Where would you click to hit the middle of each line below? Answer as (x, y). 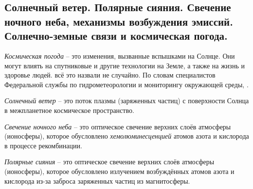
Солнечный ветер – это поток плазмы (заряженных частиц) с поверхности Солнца (127, 101)
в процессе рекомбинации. (43, 145)
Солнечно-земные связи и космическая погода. (116, 36)
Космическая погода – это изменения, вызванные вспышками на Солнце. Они (120, 55)
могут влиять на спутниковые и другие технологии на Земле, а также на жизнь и (125, 65)
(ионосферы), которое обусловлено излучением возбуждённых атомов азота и (119, 171)
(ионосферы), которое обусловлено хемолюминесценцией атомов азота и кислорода (127, 136)
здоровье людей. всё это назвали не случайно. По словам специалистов (110, 75)
